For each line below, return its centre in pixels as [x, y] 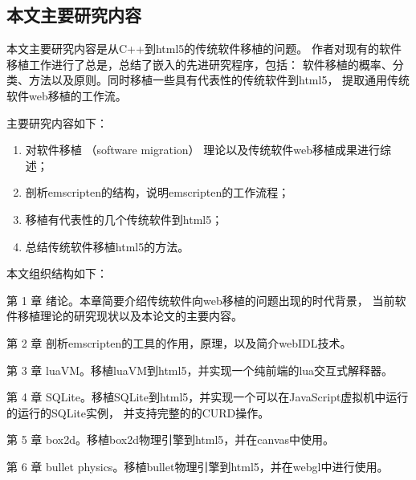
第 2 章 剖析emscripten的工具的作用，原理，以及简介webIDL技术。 [179, 342]
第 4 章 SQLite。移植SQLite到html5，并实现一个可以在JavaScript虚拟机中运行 [208, 397]
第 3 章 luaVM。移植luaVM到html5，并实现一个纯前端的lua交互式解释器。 [200, 370]
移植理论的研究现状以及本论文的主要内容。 [130, 316]
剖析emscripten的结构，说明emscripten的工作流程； [157, 192]
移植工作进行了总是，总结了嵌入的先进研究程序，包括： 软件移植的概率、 [200, 64]
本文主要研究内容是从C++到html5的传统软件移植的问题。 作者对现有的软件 [204, 49]
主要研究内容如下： [57, 122]
